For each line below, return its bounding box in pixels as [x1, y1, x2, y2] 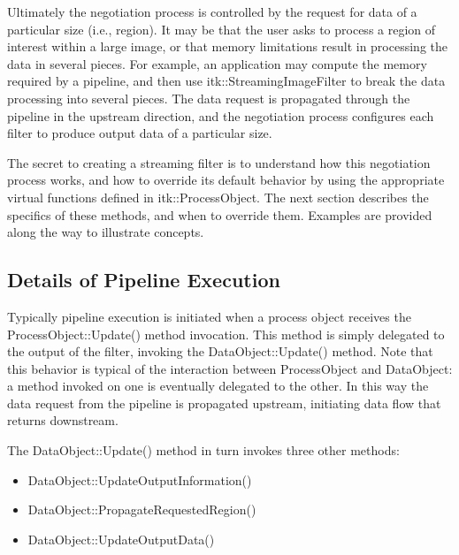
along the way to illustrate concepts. [7, 223, 204, 241]
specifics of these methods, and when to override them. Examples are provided [7, 205, 432, 224]
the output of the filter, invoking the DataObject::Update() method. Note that [7, 342, 433, 361]
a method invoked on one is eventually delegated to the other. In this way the [7, 376, 429, 395]
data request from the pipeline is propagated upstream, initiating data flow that [7, 393, 441, 412]
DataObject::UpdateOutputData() [27, 529, 215, 548]
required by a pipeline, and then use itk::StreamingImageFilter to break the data [7, 72, 446, 90]
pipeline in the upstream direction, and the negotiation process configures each [7, 106, 434, 125]
